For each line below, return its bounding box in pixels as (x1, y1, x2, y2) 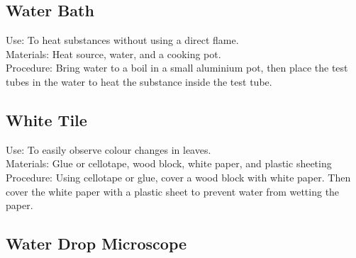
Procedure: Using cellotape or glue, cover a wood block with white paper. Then (6, 169, 351, 184)
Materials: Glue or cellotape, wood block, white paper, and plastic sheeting (6, 156, 332, 171)
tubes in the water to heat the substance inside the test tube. (6, 74, 272, 89)
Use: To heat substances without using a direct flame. (6, 33, 239, 47)
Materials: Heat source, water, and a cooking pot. (6, 46, 221, 61)
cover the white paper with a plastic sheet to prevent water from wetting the (6, 184, 340, 198)
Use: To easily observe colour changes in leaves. (6, 142, 211, 157)
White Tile (6, 108, 87, 130)
